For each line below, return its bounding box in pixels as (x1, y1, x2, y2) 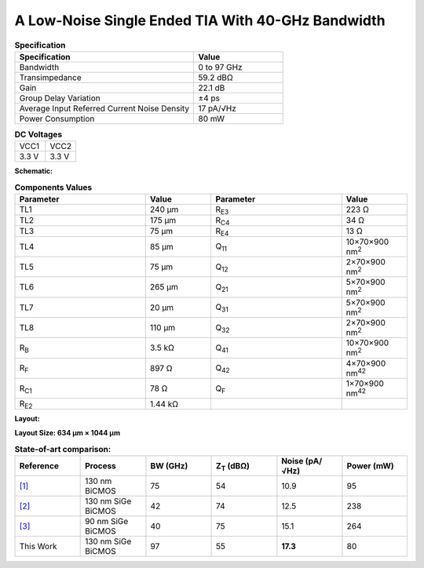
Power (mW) (346, 461, 394, 472)
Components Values (14, 181, 93, 192)
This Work (19, 541, 57, 552)
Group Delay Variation (19, 93, 101, 104)
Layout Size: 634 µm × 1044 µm (14, 428, 121, 438)
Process (85, 461, 117, 472)
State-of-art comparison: (14, 444, 111, 455)
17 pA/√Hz (198, 103, 237, 114)
